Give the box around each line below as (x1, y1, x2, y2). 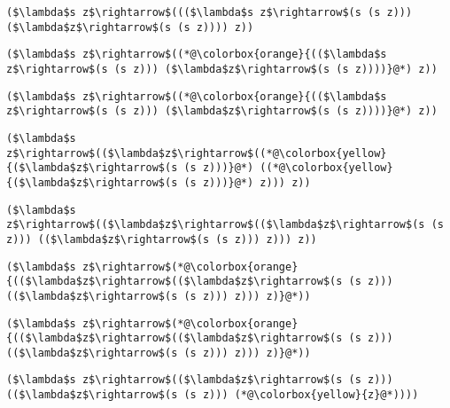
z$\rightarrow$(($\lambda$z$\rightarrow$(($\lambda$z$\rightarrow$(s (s (6, 218, 444, 231)
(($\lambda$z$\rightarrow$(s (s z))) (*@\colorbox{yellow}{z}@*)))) (6, 388, 419, 402)
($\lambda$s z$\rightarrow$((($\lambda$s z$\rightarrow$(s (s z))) (6, 6, 413, 19)
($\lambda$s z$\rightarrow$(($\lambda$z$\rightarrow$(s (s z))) (6, 373, 393, 387)
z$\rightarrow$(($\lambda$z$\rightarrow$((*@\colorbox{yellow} (6, 146, 387, 160)
